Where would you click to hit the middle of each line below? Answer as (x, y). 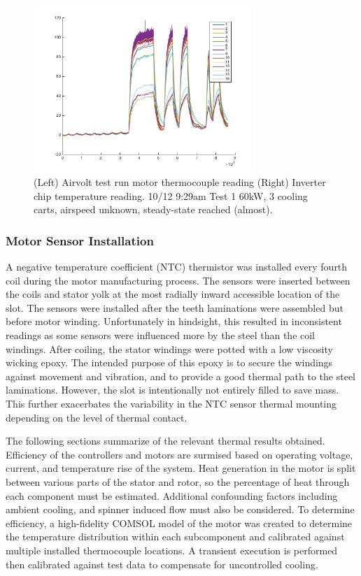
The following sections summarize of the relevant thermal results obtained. (165, 441)
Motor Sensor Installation (80, 240)
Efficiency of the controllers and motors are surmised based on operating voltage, (179, 454)
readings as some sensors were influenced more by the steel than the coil (161, 335)
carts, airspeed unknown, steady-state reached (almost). (153, 209)
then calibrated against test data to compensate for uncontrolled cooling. (162, 564)
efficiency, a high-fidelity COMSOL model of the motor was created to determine (179, 523)
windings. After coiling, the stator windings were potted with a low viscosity (169, 348)
